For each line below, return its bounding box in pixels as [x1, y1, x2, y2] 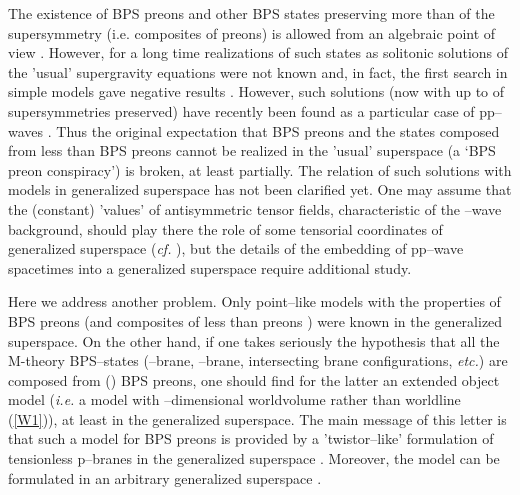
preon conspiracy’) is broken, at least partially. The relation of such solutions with [8, 159, 512, 180]
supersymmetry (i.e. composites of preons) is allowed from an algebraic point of [8, 22, 496, 43]
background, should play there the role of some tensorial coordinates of [8, 218, 443, 239]
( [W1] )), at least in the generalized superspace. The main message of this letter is [8, 408, 507, 429]
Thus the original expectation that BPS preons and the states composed [56, 120, 500, 141]
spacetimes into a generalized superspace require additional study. [8, 257, 412, 278]
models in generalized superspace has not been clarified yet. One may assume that [8, 179, 512, 200]
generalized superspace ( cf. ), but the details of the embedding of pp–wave [8, 238, 464, 259]
